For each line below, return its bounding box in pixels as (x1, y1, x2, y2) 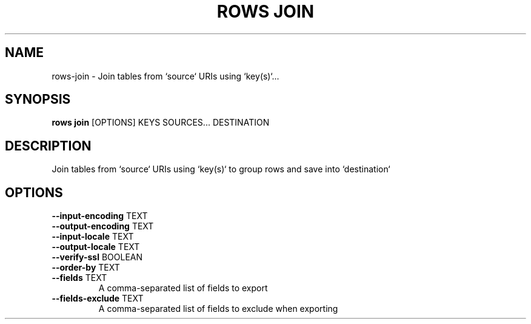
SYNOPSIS (5, 92, 71, 107)
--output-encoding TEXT (52, 221, 154, 232)
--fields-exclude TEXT (52, 293, 144, 304)
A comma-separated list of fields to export (98, 283, 268, 294)
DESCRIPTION (5, 138, 92, 154)
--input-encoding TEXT (52, 211, 148, 221)
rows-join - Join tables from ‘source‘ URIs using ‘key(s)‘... (52, 70, 279, 81)
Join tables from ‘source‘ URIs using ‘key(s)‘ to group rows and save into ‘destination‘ (52, 164, 390, 175)
